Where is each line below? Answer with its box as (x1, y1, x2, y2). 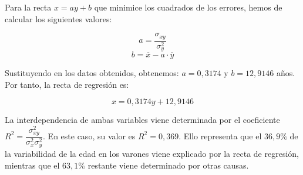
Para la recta (5, 1, 52, 13)
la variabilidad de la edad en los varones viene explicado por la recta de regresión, (5, 147, 299, 159)
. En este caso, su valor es (43, 129, 136, 142)
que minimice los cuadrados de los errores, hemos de (94, 1, 282, 13)
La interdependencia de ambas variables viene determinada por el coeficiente (5, 114, 280, 126)
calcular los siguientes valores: (5, 12, 112, 25)
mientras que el (5, 159, 60, 171)
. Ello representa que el (179, 129, 262, 142)
